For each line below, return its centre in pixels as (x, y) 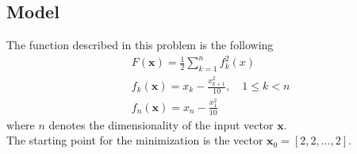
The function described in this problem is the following (140, 45)
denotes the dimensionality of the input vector (161, 124)
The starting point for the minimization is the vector (135, 140)
